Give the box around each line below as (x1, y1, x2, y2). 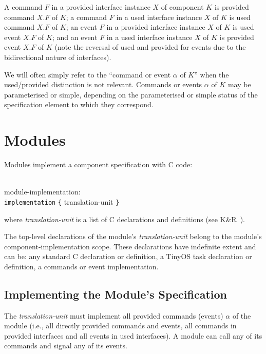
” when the (194, 69, 229, 80)
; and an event (52, 31, 98, 42)
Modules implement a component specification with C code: (4, 159, 193, 170)
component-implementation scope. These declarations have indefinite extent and (4, 241, 256, 251)
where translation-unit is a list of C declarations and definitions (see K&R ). (4, 213, 245, 224)
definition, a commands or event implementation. (4, 261, 159, 271)
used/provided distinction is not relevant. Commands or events (4, 79, 202, 90)
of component (161, 2, 204, 12)
